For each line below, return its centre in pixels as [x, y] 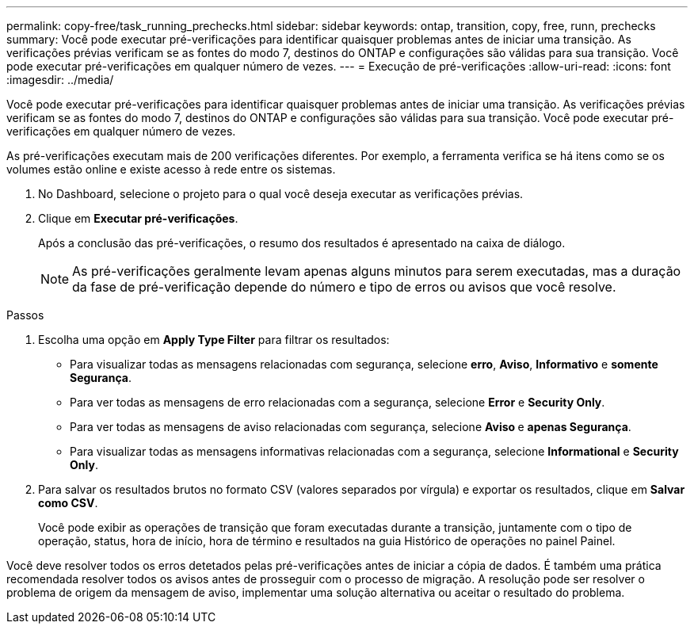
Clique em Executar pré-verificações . [138, 218]
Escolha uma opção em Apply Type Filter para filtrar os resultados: [214, 340]
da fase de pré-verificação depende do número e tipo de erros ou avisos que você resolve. [344, 287]
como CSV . [68, 503]
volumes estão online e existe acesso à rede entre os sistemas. [171, 169]
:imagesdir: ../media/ [60, 80]
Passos [25, 315]
